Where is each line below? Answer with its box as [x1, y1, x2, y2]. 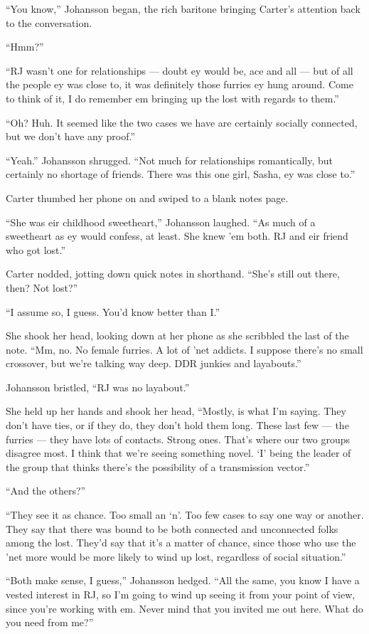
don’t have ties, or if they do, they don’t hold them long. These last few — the [6, 418, 349, 433]
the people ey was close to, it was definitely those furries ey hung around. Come [6, 77, 353, 92]
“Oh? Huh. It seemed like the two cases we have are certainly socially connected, [6, 115, 358, 130]
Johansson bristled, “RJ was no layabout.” [6, 379, 190, 394]
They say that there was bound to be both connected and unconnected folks [6, 521, 338, 536]
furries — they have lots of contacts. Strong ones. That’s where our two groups [6, 431, 351, 446]
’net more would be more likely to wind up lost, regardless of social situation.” [6, 549, 346, 564]
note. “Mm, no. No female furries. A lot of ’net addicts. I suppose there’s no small [6, 342, 363, 356]
